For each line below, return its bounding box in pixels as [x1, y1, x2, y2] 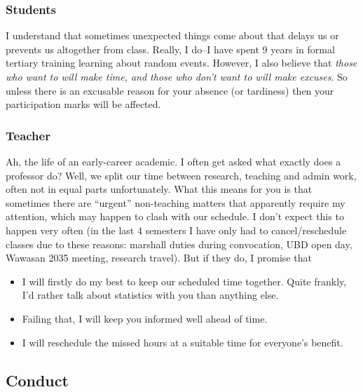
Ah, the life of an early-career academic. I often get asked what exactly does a [6, 154, 341, 168]
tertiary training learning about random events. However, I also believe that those [6, 55, 357, 70]
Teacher [6, 126, 50, 144]
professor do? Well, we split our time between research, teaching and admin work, [6, 168, 357, 182]
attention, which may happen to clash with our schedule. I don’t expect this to [6, 209, 344, 224]
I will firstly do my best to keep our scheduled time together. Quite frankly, [22, 273, 347, 288]
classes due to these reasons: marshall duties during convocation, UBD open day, [6, 236, 352, 251]
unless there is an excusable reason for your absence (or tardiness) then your [6, 83, 334, 97]
